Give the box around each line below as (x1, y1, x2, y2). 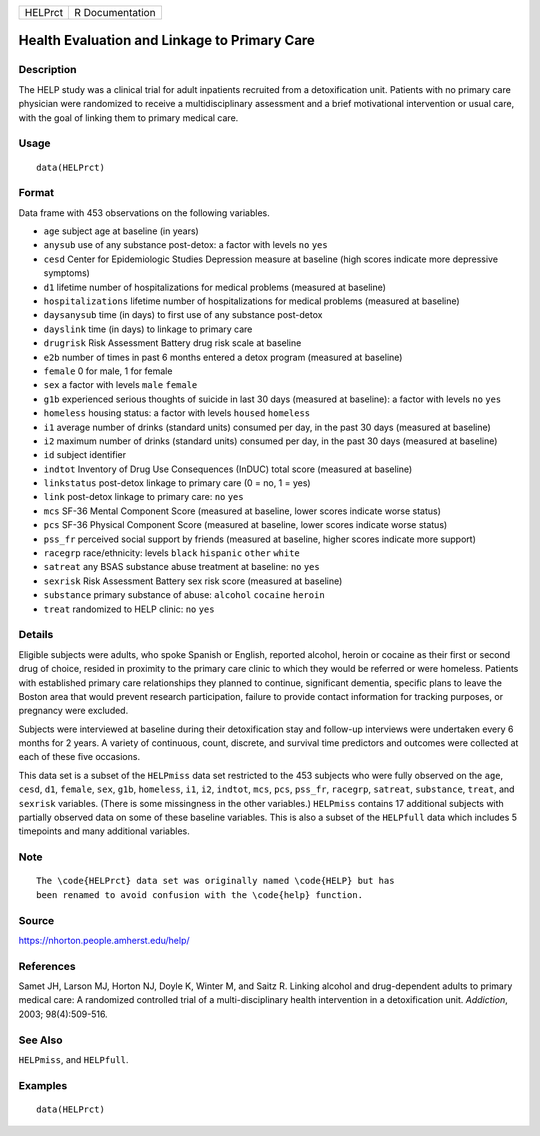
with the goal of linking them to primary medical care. (18, 111, 239, 124)
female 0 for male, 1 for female (43, 365, 173, 377)
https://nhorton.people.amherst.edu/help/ (18, 934, 190, 946)
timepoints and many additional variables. (18, 825, 190, 837)
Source (18, 913, 55, 927)
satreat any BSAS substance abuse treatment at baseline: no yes (43, 561, 320, 573)
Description (18, 63, 77, 77)
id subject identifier (43, 449, 127, 461)
